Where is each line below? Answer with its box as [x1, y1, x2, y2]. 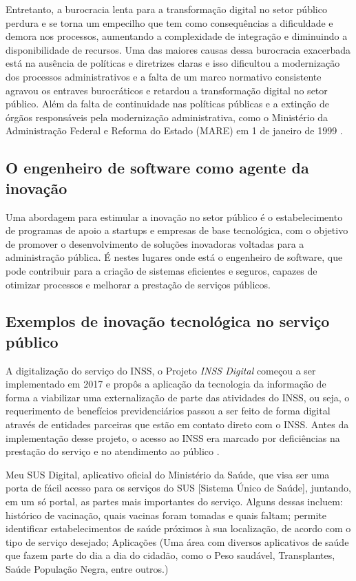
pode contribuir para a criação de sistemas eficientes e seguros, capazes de [6, 263, 317, 277]
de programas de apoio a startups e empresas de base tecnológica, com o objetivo [6, 223, 348, 237]
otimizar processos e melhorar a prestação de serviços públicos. [6, 277, 271, 291]
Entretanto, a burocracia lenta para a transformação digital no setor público [6, 2, 327, 16]
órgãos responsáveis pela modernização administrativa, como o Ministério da [6, 109, 328, 124]
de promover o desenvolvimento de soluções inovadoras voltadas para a [6, 236, 304, 251]
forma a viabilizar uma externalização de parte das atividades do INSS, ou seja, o [6, 390, 350, 404]
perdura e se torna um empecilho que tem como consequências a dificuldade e [6, 15, 333, 30]
